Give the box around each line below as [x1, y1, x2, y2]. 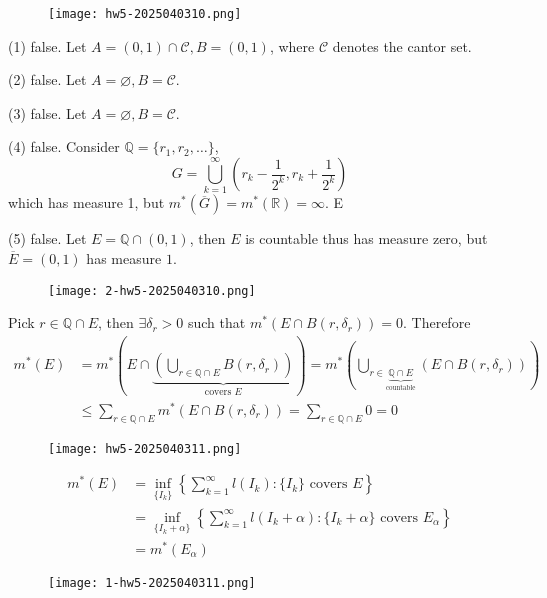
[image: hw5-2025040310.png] [48, 7, 242, 21]
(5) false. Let [8, 228, 87, 249]
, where [269, 35, 315, 56]
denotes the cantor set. [332, 35, 472, 56]
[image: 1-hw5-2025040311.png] [48, 575, 256, 590]
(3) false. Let [8, 102, 87, 123]
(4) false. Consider [8, 136, 120, 157]
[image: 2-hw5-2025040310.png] [48, 283, 256, 298]
